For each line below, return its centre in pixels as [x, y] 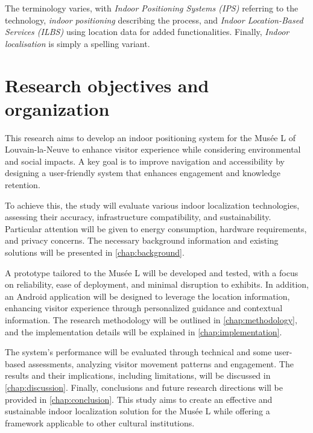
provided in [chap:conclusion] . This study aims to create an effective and [139, 399]
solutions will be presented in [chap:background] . [95, 252]
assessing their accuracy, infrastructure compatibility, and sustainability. [138, 217]
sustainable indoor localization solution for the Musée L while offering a [138, 411]
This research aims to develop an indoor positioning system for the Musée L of [150, 137]
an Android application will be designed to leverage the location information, [147, 296]
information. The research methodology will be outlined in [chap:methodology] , [151, 320]
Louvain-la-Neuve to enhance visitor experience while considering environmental [153, 149]
